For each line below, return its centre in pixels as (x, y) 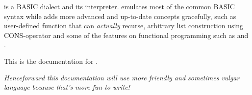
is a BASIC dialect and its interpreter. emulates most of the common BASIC (119, 6)
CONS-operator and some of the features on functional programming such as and (126, 35)
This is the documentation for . (51, 61)
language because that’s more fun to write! (67, 87)
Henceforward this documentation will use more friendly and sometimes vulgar (122, 77)
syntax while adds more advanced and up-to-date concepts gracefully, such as (120, 16)
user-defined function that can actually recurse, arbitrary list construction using (124, 26)
